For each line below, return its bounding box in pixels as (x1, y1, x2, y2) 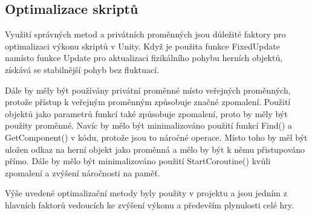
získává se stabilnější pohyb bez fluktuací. (5, 63, 160, 75)
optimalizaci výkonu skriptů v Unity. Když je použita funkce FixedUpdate (5, 39, 280, 52)
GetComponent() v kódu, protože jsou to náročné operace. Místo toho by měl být (5, 130, 308, 143)
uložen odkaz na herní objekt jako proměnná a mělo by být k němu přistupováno (5, 143, 305, 155)
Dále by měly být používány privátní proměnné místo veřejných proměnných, (5, 83, 291, 96)
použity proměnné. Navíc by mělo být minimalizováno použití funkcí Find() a (5, 119, 293, 132)
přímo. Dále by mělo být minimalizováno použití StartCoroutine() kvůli (5, 155, 271, 167)
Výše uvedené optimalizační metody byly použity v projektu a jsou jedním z (5, 187, 287, 199)
